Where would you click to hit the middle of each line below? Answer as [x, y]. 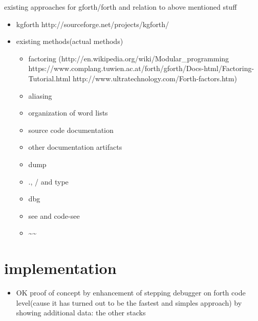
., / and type [48, 181]
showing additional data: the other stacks [81, 313]
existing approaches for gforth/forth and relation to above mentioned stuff [121, 7]
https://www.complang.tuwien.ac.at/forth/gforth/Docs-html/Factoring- [141, 68]
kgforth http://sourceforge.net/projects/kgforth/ [93, 24]
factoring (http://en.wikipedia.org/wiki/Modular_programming [129, 58]
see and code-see [54, 215]
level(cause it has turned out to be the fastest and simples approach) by [129, 302]
